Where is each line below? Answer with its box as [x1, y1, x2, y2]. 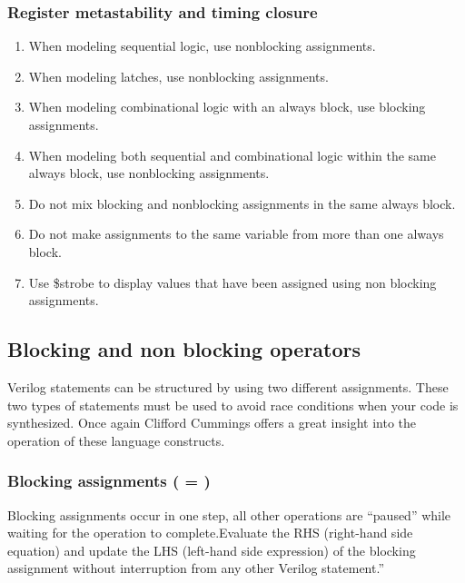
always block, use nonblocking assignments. [28, 163, 270, 183]
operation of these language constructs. [7, 430, 225, 450]
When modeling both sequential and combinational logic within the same [28, 145, 436, 164]
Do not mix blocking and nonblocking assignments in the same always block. [28, 193, 456, 212]
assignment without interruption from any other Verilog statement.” [7, 558, 385, 578]
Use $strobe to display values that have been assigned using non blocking [28, 272, 437, 291]
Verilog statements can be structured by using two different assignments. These [7, 377, 449, 396]
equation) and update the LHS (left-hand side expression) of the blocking [7, 540, 416, 559]
